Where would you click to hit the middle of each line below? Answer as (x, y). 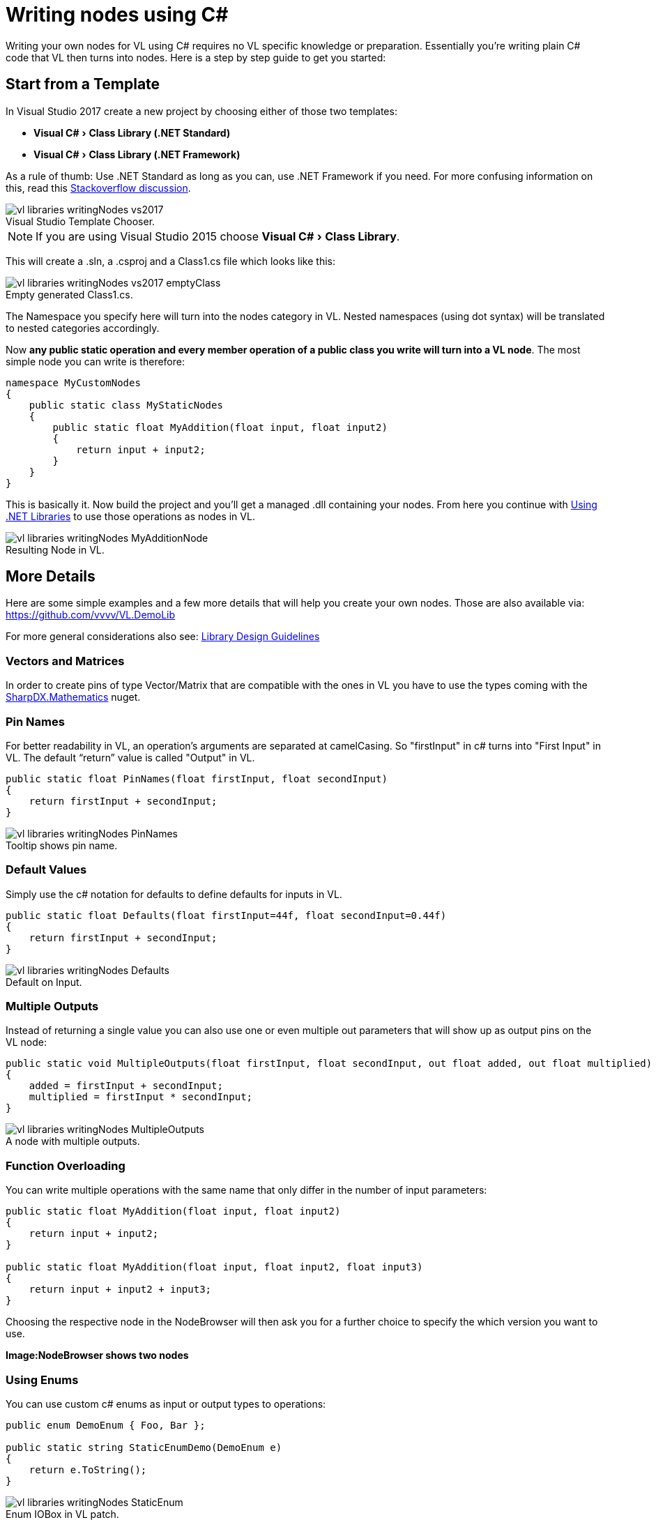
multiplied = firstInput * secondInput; (141, 1097)
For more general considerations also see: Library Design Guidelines (163, 637)
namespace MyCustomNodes (73, 382)
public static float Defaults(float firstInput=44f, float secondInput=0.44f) (226, 915)
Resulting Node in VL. (55, 549)
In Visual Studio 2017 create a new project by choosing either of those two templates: (201, 111)
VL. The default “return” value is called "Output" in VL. (130, 757)
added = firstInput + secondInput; (126, 1086)
